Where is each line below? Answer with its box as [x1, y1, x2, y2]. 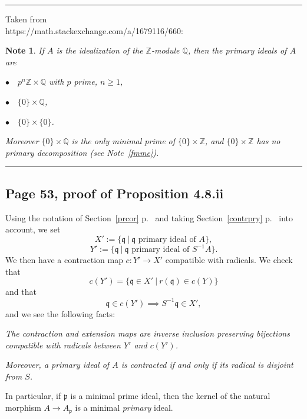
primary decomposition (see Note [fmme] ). [5, 146, 159, 158]
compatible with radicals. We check [165, 254, 293, 266]
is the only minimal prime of [71, 135, 176, 147]
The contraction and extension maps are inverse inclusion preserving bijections [5, 327, 290, 340]
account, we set [5, 223, 61, 235]
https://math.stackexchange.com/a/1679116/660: [5, 24, 183, 36]
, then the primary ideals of [187, 44, 287, 56]
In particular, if [5, 390, 61, 402]
